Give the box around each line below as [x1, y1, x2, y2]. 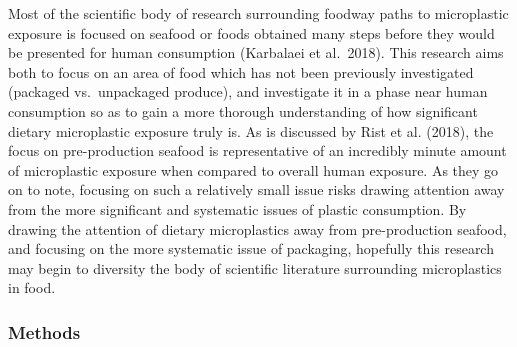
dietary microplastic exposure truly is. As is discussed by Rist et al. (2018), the [8, 120, 494, 141]
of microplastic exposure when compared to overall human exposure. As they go [8, 159, 499, 180]
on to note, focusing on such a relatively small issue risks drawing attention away [8, 179, 505, 200]
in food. [8, 277, 56, 298]
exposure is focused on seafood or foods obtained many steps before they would [8, 22, 495, 43]
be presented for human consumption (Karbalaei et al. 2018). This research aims [8, 42, 504, 63]
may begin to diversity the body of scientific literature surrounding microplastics [8, 257, 502, 278]
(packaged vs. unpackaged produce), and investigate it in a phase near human [8, 81, 488, 102]
